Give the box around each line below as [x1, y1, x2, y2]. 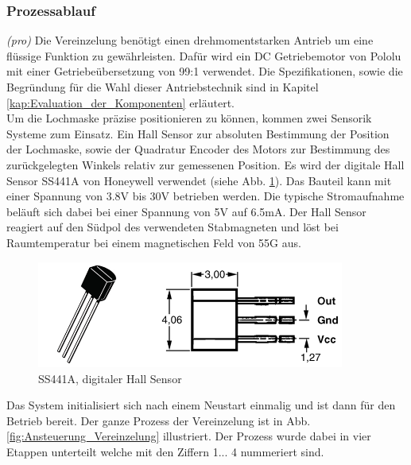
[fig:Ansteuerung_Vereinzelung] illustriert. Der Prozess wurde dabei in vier [6, 428, 371, 444]
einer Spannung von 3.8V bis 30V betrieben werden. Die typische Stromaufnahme [6, 188, 405, 204]
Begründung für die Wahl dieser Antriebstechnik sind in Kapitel [6, 79, 319, 95]
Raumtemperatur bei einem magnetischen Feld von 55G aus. [6, 234, 301, 250]
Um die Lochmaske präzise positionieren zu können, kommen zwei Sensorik [6, 110, 372, 126]
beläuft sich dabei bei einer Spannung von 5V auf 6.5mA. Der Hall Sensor [6, 203, 366, 219]
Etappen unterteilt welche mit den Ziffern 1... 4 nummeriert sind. [6, 444, 324, 460]
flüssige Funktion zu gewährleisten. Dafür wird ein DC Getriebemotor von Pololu [6, 47, 401, 64]
